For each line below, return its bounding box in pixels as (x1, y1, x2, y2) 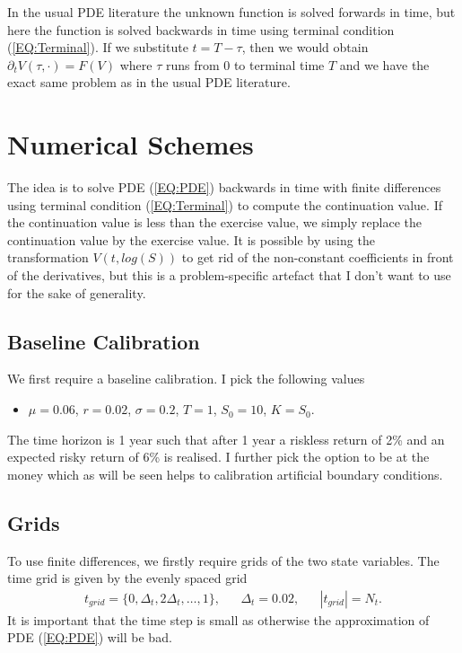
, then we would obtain (241, 38, 369, 57)
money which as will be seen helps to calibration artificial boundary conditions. (7, 464, 443, 483)
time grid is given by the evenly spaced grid (7, 569, 248, 587)
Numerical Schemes (7, 126, 254, 163)
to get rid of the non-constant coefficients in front (181, 248, 454, 267)
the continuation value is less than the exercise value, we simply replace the (7, 213, 423, 232)
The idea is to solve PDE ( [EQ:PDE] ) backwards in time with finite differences (7, 178, 441, 197)
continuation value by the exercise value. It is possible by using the (7, 230, 375, 249)
